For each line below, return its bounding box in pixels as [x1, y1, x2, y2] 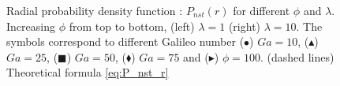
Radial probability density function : [6, 2, 183, 18]
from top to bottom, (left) [69, 17, 195, 34]
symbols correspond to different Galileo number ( [6, 33, 245, 50]
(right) [228, 17, 261, 34]
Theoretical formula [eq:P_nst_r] [6, 64, 169, 80]
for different [233, 2, 290, 18]
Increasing [6, 17, 55, 34]
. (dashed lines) [260, 48, 334, 65]
